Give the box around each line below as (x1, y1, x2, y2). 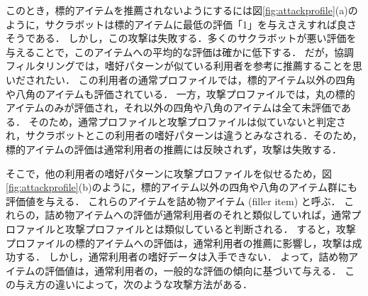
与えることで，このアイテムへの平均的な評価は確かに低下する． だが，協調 (6, 44, 355, 59)
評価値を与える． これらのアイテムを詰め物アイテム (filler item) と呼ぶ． (6, 193, 341, 208)
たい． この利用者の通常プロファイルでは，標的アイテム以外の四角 (45, 72, 356, 87)
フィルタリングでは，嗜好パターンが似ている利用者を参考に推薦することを (6, 58, 353, 73)
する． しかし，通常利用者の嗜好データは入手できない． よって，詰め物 (15, 249, 349, 264)
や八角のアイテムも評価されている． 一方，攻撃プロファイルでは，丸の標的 (6, 86, 355, 101)
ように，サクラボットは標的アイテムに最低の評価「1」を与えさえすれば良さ (6, 16, 357, 31)
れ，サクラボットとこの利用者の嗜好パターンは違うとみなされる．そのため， (6, 128, 362, 143)
